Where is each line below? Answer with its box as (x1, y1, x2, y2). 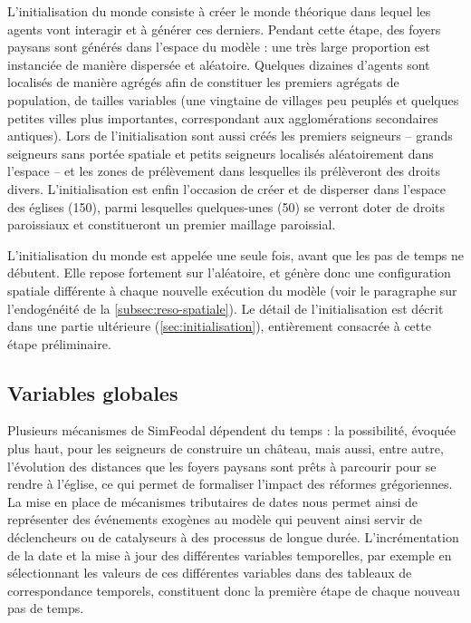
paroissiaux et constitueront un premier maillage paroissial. (7, 215, 336, 234)
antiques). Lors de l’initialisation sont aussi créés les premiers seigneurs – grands (7, 126, 453, 145)
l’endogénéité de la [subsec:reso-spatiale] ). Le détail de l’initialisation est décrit (7, 298, 444, 317)
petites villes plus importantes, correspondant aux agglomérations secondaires (7, 108, 438, 127)
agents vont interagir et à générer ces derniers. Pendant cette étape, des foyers (7, 19, 441, 38)
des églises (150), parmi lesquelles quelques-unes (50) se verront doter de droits (7, 197, 446, 216)
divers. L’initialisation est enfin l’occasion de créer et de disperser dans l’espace (7, 179, 446, 198)
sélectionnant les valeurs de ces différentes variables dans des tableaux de (7, 563, 412, 582)
